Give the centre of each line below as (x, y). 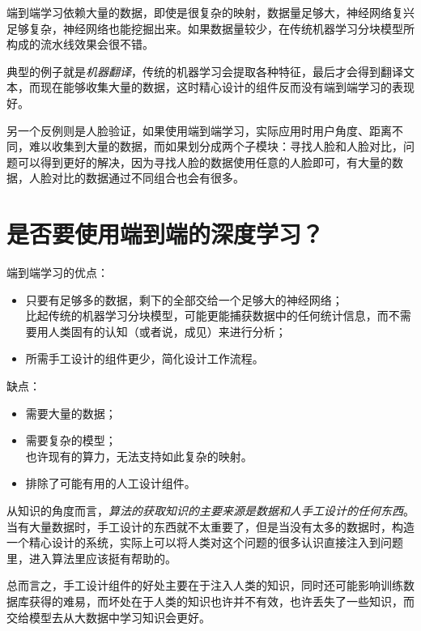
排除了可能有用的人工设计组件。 (111, 483)
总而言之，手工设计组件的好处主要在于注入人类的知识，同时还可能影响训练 (205, 585)
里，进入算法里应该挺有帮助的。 (91, 558)
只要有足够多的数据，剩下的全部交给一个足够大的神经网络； (184, 299)
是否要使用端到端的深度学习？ (166, 234)
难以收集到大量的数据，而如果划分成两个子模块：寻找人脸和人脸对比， (216, 146)
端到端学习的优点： (57, 273)
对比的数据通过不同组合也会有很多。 (148, 178)
